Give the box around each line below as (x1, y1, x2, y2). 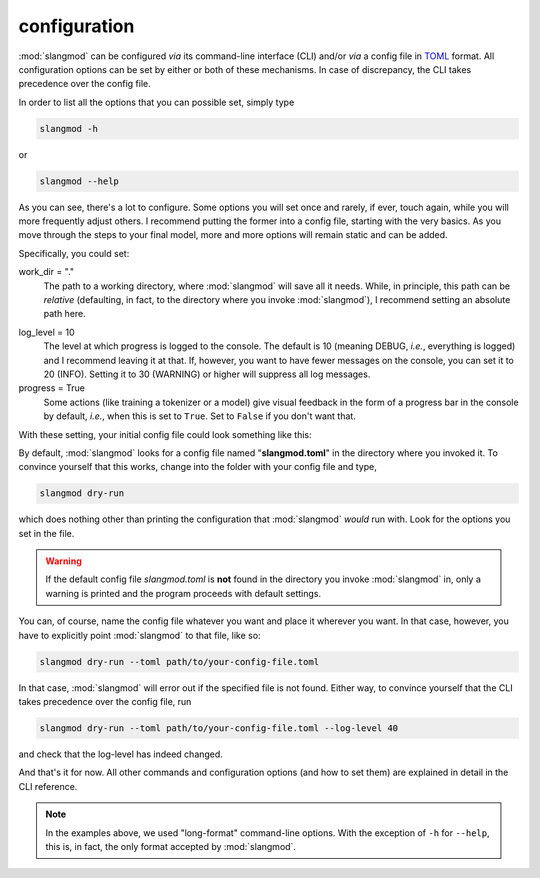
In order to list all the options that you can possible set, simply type (18, 96, 295, 108)
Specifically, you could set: (18, 247, 130, 259)
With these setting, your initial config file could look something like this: (18, 428, 312, 440)
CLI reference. (18, 780, 78, 792)
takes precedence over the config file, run (18, 695, 192, 707)
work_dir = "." (18, 266, 75, 278)
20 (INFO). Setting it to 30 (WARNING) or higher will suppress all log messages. (43, 368, 371, 380)
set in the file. (18, 527, 75, 539)
